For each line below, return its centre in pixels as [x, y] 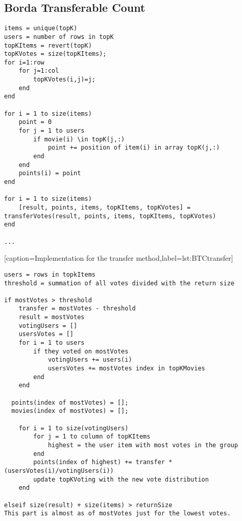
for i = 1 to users [52, 343]
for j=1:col [39, 71]
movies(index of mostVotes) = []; [70, 411]
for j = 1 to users [52, 131]
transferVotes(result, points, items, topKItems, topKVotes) [110, 216]
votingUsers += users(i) [90, 360]
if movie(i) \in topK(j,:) [79, 139]
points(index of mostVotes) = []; [70, 402]
